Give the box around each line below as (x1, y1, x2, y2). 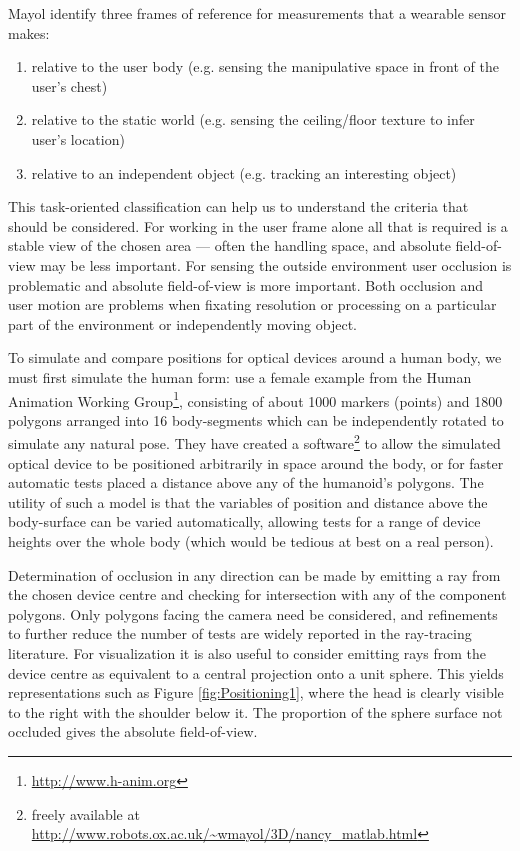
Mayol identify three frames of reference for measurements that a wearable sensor (8, 3, 507, 23)
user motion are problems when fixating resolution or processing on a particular (8, 294, 497, 315)
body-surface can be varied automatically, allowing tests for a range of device (8, 511, 481, 532)
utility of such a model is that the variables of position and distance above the (8, 491, 488, 512)
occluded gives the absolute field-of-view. (8, 721, 258, 742)
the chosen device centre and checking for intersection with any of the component (8, 584, 507, 605)
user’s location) (31, 128, 125, 149)
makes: (8, 22, 50, 43)
